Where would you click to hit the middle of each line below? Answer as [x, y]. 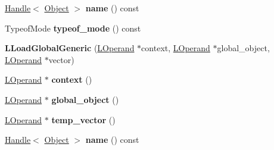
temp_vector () [83, 119]
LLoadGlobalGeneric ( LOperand [70, 48]
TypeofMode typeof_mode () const [73, 28]
